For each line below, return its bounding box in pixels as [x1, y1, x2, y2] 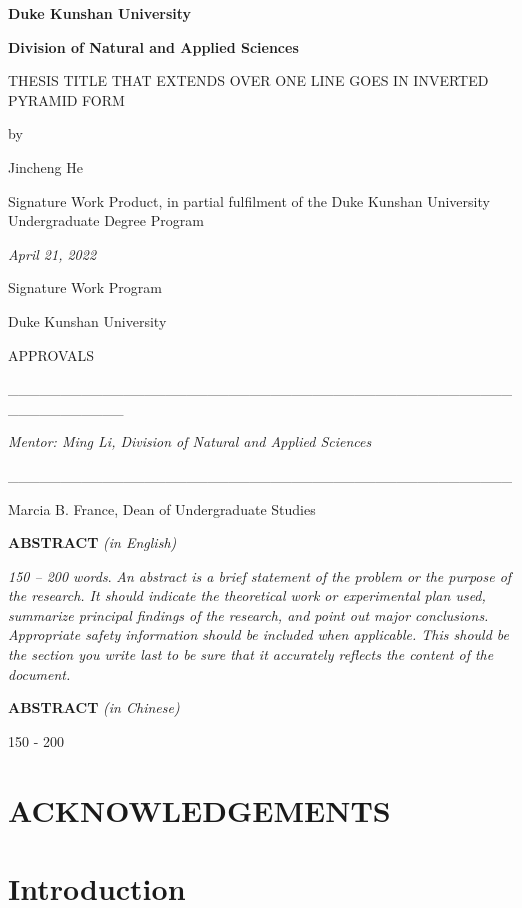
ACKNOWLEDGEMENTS [8, 789, 391, 830]
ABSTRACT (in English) [8, 532, 177, 553]
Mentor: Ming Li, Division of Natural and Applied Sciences [8, 431, 372, 452]
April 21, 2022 [8, 243, 97, 264]
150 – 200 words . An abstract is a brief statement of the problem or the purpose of [8, 565, 512, 586]
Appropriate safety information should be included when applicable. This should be [8, 624, 510, 645]
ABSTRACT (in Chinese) [8, 697, 180, 718]
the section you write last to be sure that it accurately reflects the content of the [8, 644, 494, 665]
